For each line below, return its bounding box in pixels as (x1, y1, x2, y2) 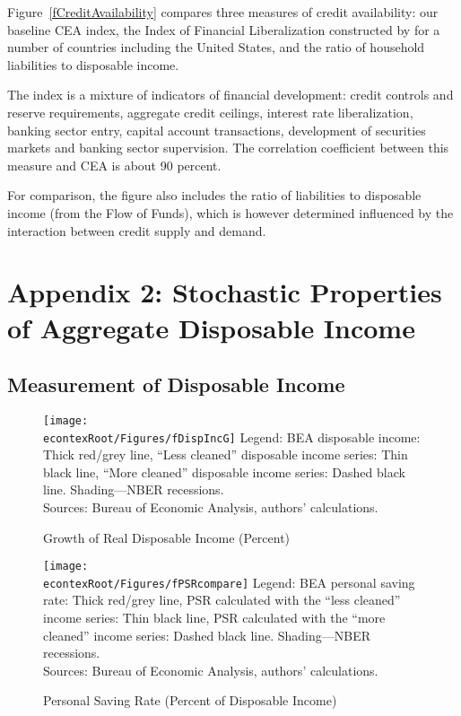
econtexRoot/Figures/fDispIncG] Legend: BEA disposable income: (43, 427, 421, 446)
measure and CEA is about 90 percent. (7, 155, 222, 174)
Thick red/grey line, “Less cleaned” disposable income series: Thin (43, 445, 408, 464)
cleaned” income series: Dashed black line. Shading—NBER (43, 625, 371, 644)
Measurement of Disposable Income (7, 371, 345, 398)
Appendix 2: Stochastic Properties (7, 274, 442, 310)
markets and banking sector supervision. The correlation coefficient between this (7, 138, 449, 157)
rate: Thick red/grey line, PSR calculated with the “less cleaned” (43, 590, 401, 609)
